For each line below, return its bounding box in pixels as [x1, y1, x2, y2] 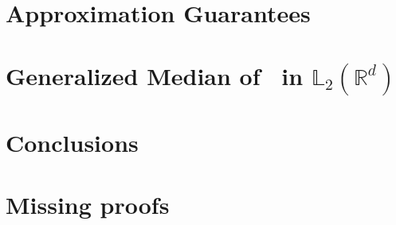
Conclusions [6, 126, 139, 158]
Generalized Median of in [6, 59, 304, 91]
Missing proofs [6, 188, 170, 221]
